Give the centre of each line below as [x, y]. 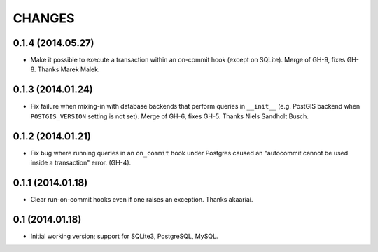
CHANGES [44, 18]
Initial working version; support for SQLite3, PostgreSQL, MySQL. [124, 236]
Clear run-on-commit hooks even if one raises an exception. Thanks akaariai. [142, 199]
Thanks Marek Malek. [69, 69]
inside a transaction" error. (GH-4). [81, 163]
